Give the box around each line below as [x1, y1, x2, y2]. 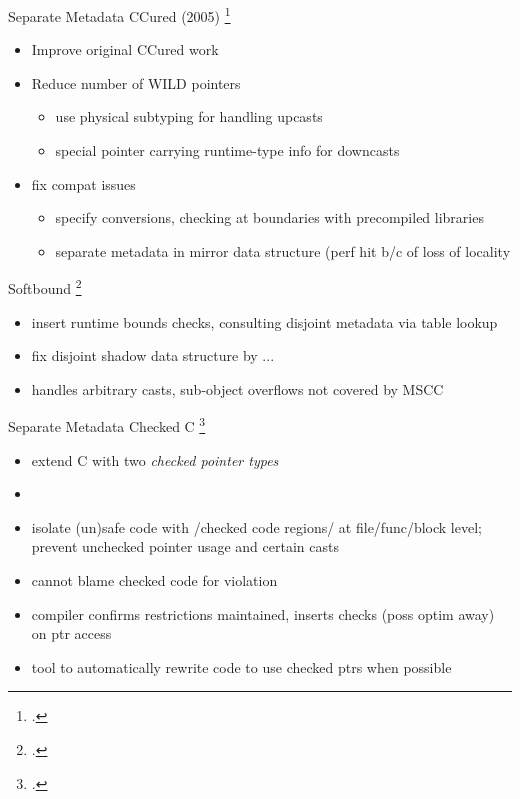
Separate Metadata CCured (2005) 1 [8, 3, 231, 26]
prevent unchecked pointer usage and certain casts [31, 536, 339, 557]
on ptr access [31, 623, 112, 644]
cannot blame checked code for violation [31, 570, 278, 591]
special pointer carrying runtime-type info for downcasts [55, 140, 400, 161]
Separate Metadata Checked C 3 [8, 413, 206, 437]
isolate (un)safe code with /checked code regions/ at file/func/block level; [31, 516, 482, 537]
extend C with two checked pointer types [31, 449, 279, 470]
